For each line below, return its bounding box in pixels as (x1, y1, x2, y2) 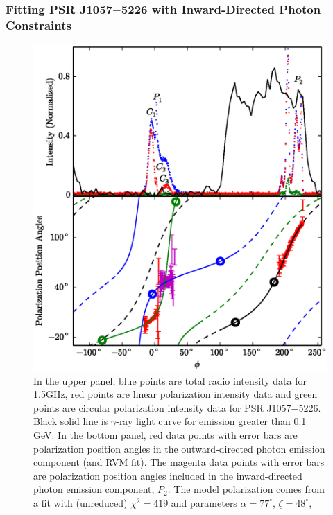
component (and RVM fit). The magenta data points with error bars (33, 455, 325, 469)
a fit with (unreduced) (33, 495, 128, 509)
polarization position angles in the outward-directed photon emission (33, 441, 325, 455)
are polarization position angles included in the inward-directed (33, 468, 302, 482)
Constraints (6, 16, 71, 33)
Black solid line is (33, 414, 108, 428)
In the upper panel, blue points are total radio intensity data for (33, 373, 307, 387)
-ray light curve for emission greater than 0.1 (116, 414, 307, 428)
